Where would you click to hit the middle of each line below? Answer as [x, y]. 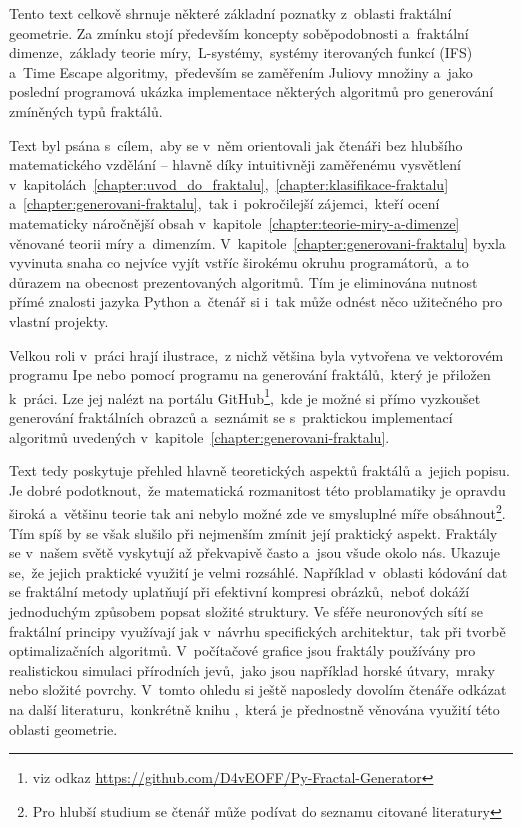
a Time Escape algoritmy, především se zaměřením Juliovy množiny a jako [241, 71]
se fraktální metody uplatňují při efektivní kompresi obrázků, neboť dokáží [239, 591]
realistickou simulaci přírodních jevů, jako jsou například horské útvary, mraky [252, 669]
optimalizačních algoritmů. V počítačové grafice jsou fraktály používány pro [242, 650]
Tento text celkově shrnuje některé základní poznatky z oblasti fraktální [230, 13]
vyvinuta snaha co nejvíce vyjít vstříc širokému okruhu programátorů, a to [239, 262]
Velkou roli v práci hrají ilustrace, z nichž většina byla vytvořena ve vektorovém [256, 354]
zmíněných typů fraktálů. [86, 110]
